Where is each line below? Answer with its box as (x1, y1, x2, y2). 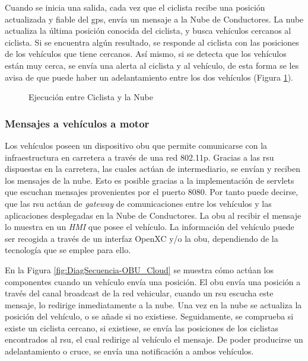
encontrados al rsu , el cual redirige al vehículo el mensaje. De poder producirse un (5, 333, 303, 346)
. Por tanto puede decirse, (204, 186, 299, 198)
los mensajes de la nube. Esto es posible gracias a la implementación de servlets (5, 174, 294, 186)
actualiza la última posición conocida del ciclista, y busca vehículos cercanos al (5, 24, 291, 37)
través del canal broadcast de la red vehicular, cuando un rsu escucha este (5, 287, 274, 299)
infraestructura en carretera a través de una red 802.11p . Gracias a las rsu (5, 151, 274, 163)
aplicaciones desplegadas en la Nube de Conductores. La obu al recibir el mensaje (5, 209, 301, 221)
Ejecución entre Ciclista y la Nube (28, 91, 153, 103)
